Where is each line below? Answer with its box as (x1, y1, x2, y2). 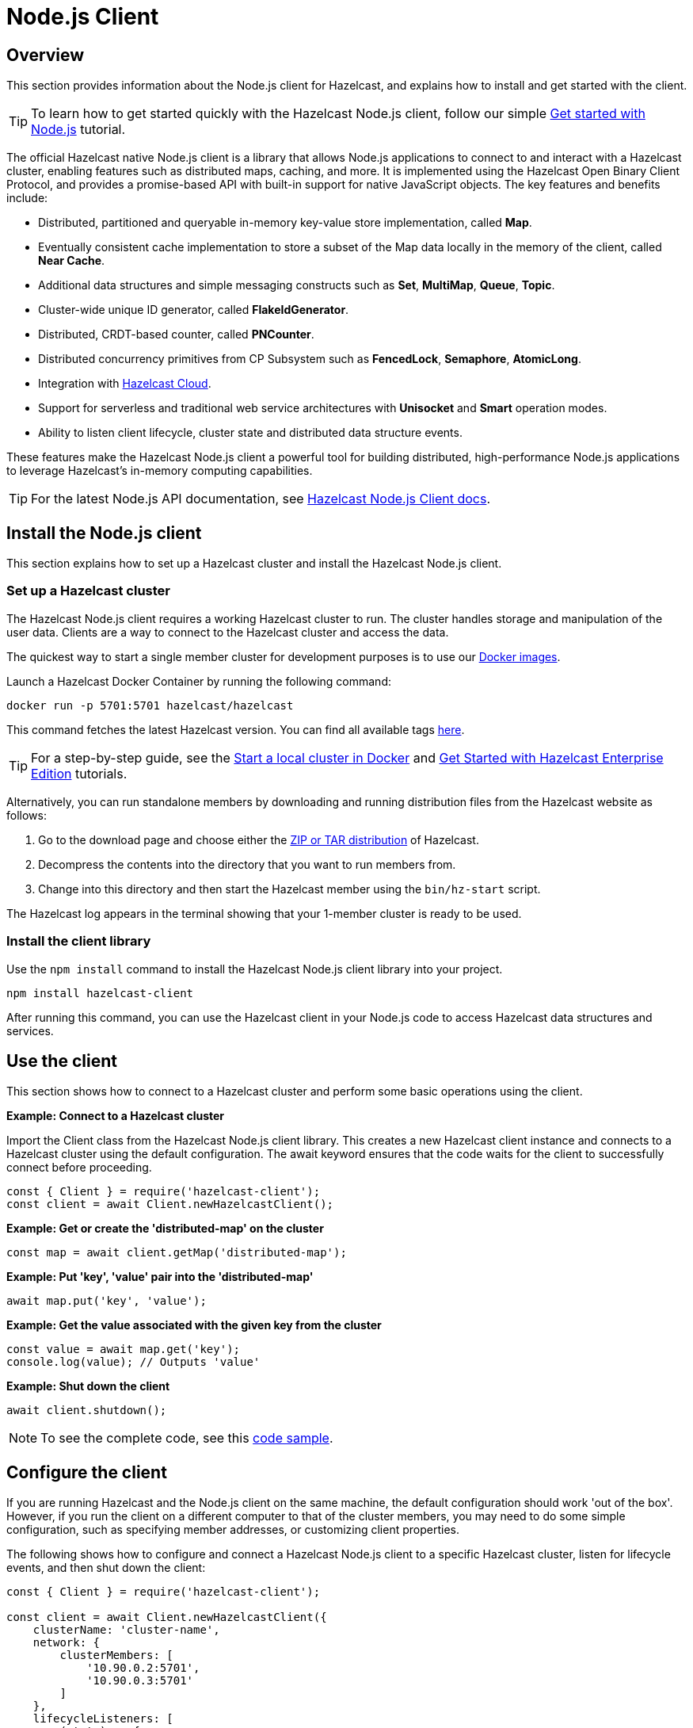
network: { (32, 1636, 101, 1650)
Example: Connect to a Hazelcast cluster (6, 1109, 225, 1123)
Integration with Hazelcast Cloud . (38, 377, 211, 391)
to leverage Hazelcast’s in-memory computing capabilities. (6, 464, 313, 478)
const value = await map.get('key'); (6, 1343, 241, 1356)
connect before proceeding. (6, 1160, 152, 1175)
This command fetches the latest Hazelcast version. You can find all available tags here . (6, 722, 465, 736)
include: (6, 191, 48, 205)
